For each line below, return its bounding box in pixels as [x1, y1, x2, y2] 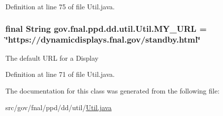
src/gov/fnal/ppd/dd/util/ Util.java [5, 102, 112, 112]
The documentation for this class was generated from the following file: [5, 85, 220, 95]
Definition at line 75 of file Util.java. [5, 1, 115, 11]
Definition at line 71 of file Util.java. [5, 69, 115, 79]
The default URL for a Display [5, 52, 98, 63]
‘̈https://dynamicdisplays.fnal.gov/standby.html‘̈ [5, 33, 200, 46]
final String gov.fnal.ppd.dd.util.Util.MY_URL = [5, 22, 207, 34]
